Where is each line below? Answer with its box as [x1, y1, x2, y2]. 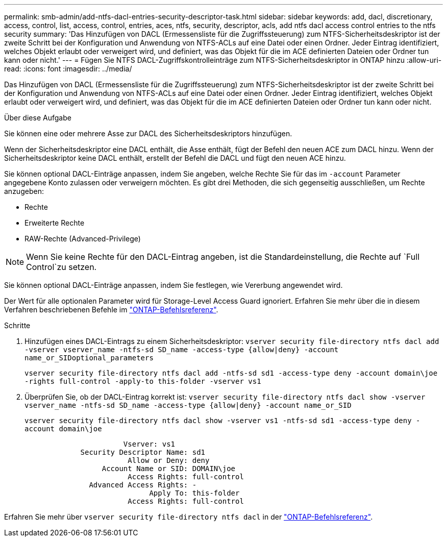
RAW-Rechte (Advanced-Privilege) [24, 234, 141, 243]
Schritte [4, 321, 31, 330]
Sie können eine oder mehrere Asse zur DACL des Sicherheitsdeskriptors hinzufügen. [4, 129, 292, 138]
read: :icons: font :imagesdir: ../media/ [4, 64, 132, 73]
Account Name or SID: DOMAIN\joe [102, 464, 236, 473]
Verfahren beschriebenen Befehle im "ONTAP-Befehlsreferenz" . [4, 305, 218, 314]
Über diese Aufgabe [4, 113, 71, 122]
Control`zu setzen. [26, 262, 97, 272]
